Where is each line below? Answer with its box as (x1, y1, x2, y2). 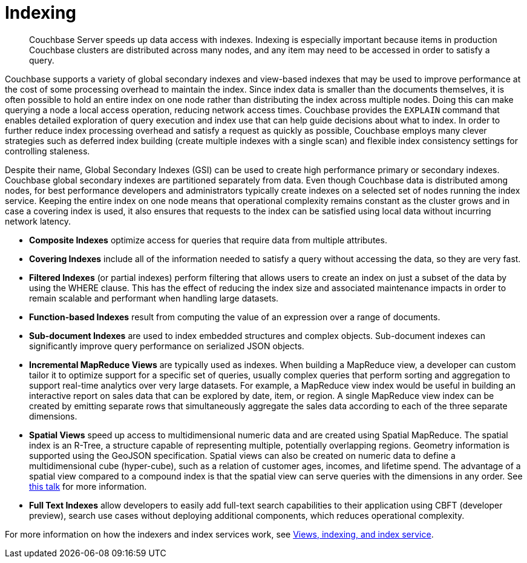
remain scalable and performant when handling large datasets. (29, 292, 279, 303)
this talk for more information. (29, 481, 147, 492)
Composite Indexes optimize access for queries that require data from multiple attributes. (29, 234, 387, 245)
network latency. (5, 216, 71, 226)
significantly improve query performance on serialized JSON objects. (29, 340, 304, 351)
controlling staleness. (5, 145, 90, 156)
